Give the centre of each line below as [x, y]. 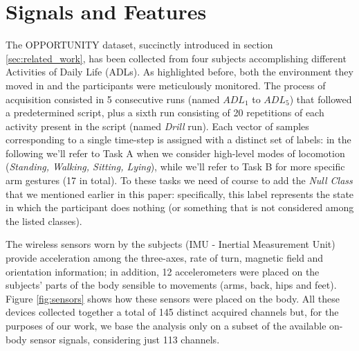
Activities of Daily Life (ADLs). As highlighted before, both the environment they [179, 72]
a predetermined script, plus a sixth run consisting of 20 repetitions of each [165, 112]
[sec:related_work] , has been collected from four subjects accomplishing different [176, 58]
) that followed [321, 99]
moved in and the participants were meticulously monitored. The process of [166, 85]
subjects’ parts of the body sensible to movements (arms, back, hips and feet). [171, 285]
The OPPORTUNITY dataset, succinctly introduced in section [139, 45]
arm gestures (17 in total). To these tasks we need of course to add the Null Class [179, 180]
